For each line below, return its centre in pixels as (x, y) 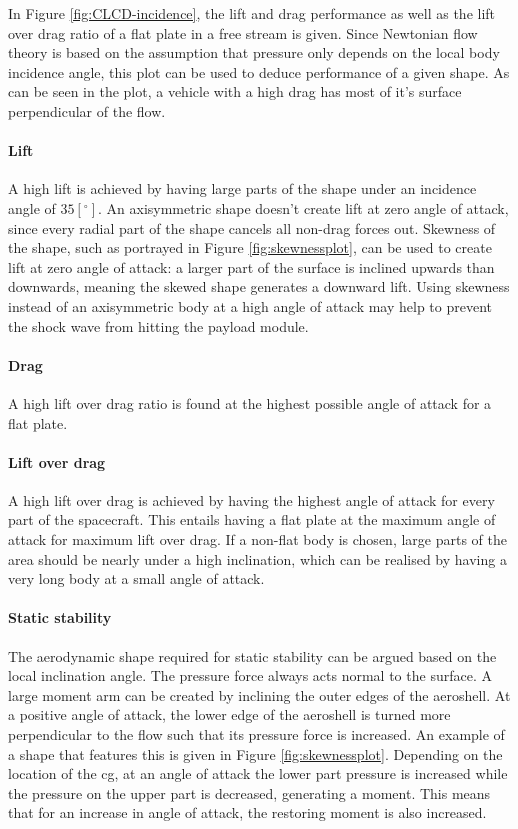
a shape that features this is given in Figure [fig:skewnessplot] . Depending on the (255, 753)
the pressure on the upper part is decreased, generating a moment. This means (249, 792)
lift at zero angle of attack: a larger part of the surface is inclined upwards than (251, 266)
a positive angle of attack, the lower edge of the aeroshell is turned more (229, 714)
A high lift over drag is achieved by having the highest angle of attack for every (251, 499)
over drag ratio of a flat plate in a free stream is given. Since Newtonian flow (243, 32)
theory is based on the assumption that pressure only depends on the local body (254, 52)
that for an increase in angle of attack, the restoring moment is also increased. (247, 812)
